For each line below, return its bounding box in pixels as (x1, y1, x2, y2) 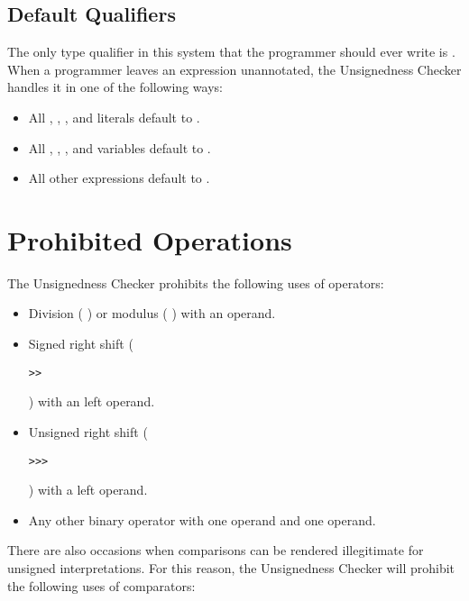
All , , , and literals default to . (28, 107, 200, 126)
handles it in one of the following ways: (7, 77, 223, 96)
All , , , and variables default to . (28, 138, 211, 157)
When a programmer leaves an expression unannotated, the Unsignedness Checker (7, 59, 462, 78)
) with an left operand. (28, 392, 155, 411)
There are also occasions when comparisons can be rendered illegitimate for (7, 541, 424, 560)
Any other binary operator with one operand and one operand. (28, 510, 376, 529)
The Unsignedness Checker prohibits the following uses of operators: (7, 273, 384, 292)
